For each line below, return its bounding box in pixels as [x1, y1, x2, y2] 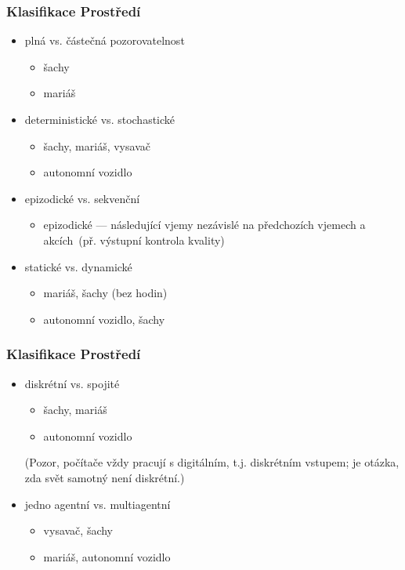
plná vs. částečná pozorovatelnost [24, 32, 185, 49]
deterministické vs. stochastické [24, 111, 175, 127]
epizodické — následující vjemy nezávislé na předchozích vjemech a [43, 216, 366, 233]
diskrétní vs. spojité [24, 375, 120, 391]
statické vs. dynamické [24, 258, 132, 274]
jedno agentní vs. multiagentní [24, 496, 171, 512]
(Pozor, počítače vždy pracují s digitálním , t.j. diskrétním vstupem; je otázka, [24, 454, 400, 470]
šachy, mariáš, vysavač [43, 137, 150, 154]
